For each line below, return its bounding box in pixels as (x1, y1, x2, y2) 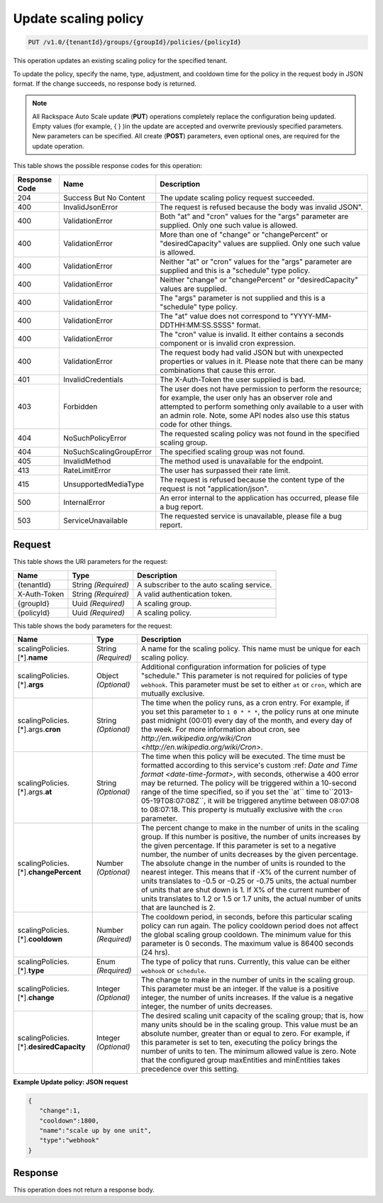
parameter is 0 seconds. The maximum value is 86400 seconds (140, 938, 354, 948)
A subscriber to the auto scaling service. (137, 580, 272, 589)
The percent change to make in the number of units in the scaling (140, 823, 360, 833)
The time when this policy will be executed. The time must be (140, 751, 345, 761)
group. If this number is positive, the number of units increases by (140, 831, 361, 841)
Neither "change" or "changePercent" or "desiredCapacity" (160, 275, 358, 284)
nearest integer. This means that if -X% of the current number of (140, 867, 357, 877)
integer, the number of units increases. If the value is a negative (140, 992, 354, 1002)
